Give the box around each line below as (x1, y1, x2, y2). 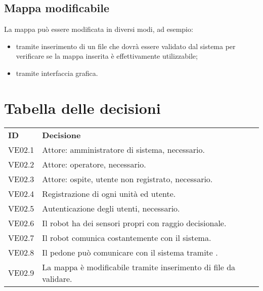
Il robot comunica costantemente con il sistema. (42, 231, 211, 243)
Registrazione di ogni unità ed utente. (42, 187, 176, 199)
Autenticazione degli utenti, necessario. (42, 202, 180, 214)
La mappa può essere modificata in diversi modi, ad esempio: (4, 24, 193, 34)
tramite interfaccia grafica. (16, 67, 98, 78)
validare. (42, 272, 72, 284)
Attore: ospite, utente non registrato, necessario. (42, 173, 213, 185)
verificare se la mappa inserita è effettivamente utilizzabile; (16, 51, 198, 61)
